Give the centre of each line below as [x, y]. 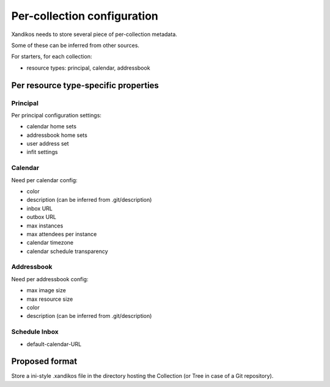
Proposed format [44, 362]
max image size [46, 290]
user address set [48, 144]
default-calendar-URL [54, 344]
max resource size [50, 299]
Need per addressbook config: [50, 279]
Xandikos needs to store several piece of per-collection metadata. [94, 34]
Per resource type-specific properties [85, 85]
